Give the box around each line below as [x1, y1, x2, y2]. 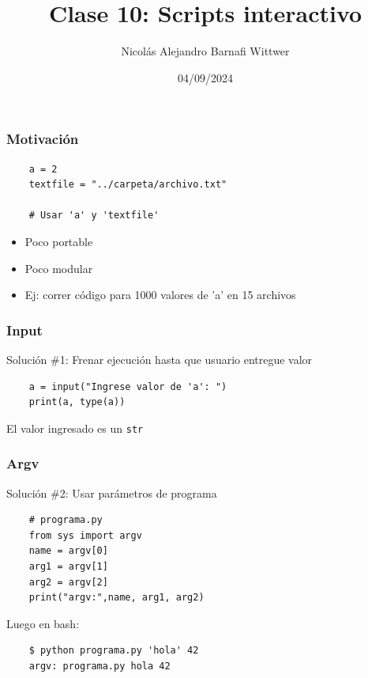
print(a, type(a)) [28, 396, 126, 408]
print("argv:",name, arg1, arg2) [28, 592, 205, 604]
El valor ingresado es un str [6, 419, 144, 436]
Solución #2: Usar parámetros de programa [6, 484, 217, 501]
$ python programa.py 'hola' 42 [28, 645, 199, 657]
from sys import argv [28, 529, 142, 541]
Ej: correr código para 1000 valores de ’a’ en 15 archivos [24, 286, 296, 303]
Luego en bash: [6, 615, 80, 631]
